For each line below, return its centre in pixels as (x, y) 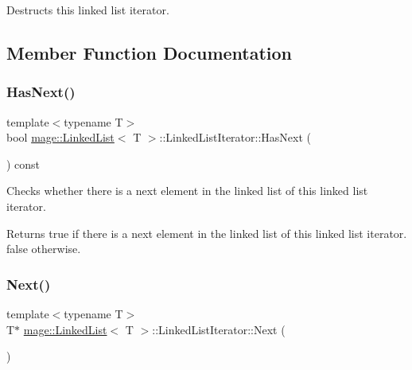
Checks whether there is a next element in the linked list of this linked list (187, 191)
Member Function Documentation (150, 52)
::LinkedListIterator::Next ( (219, 329)
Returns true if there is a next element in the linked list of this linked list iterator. (207, 233)
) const (23, 164)
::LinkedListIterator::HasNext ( (235, 137)
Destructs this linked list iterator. (88, 10)
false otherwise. (44, 249)
